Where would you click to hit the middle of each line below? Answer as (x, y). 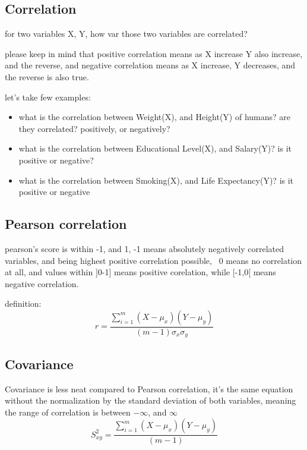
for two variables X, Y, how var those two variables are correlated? (126, 34)
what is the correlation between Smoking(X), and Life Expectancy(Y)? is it (156, 180)
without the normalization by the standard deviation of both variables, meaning (151, 400)
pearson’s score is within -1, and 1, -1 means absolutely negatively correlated (144, 248)
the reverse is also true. (47, 76)
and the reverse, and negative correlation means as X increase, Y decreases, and (150, 65)
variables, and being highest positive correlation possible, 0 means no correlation (153, 260)
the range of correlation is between (68, 412)
